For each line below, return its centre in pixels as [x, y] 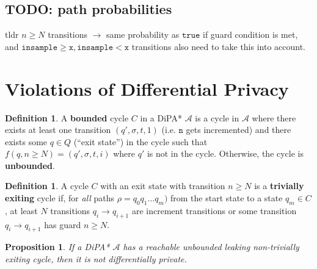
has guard [63, 224]
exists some [26, 141]
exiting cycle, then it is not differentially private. [96, 259]
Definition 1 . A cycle [47, 186]
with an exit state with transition [163, 186]
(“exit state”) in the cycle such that [140, 141]
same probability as [143, 34]
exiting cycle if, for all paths [60, 198]
